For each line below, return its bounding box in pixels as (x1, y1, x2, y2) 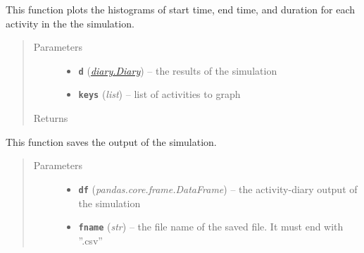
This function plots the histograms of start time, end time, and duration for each (6, 2, 356, 16)
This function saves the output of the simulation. (6, 134, 217, 149)
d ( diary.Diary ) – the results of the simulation (78, 63, 277, 78)
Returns (33, 111, 68, 125)
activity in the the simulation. (6, 16, 134, 30)
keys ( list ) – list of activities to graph (78, 87, 241, 101)
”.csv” (78, 233, 103, 247)
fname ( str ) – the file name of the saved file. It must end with (78, 219, 344, 234)
